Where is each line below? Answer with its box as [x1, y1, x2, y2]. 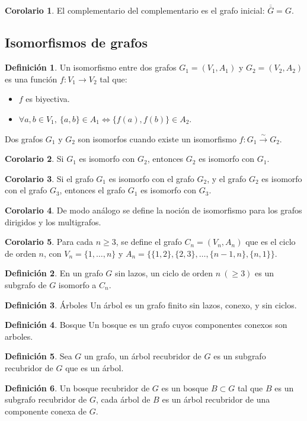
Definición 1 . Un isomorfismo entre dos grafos [5, 61, 177, 74]
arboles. [5, 330, 33, 342]
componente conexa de [5, 404, 87, 417]
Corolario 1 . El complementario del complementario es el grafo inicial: [5, 4, 265, 17]
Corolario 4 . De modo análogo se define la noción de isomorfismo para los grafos [5, 203, 302, 216]
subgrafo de [5, 278, 47, 291]
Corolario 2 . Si [5, 152, 64, 165]
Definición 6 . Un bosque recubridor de [5, 381, 150, 394]
